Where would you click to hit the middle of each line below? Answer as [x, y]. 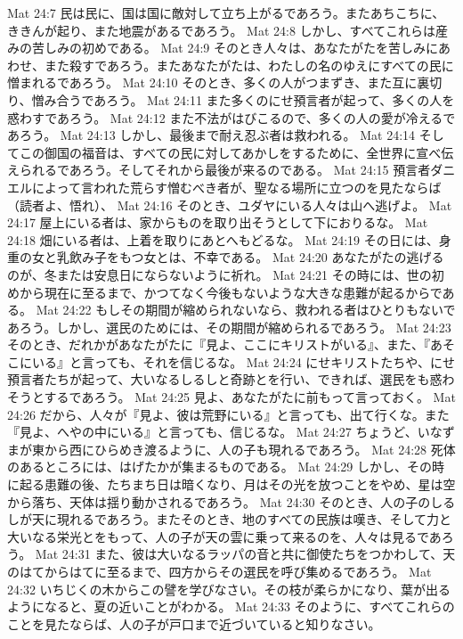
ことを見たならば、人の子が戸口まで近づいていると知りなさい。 [194, 623]
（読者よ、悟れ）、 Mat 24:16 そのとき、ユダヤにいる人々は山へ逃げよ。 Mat [230, 205]
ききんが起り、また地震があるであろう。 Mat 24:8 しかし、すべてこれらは [222, 30]
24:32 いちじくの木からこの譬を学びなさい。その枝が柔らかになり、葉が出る [229, 589]
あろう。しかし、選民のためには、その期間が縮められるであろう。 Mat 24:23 [229, 327]
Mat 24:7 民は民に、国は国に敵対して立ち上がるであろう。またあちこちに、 [226, 12]
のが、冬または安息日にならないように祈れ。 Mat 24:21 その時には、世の [219, 274]
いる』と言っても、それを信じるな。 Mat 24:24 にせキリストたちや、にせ [243, 361]
